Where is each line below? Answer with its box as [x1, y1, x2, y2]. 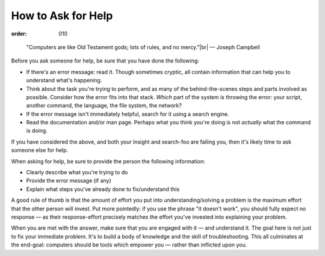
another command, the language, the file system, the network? [26, 102, 182, 109]
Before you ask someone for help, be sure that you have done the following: [11, 57, 200, 64]
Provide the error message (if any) [26, 177, 111, 184]
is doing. [26, 127, 48, 135]
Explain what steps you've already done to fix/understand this [26, 185, 180, 192]
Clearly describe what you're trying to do [26, 169, 128, 176]
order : [11, 30, 27, 37]
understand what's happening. [26, 77, 102, 84]
